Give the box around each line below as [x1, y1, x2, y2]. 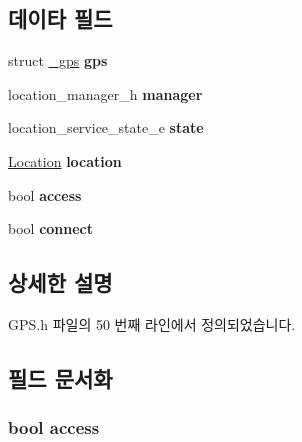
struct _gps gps [8, 50, 108, 71]
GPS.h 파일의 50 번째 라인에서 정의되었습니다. [8, 313, 296, 334]
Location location [8, 150, 122, 171]
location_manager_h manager [8, 83, 203, 104]
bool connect [8, 218, 94, 239]
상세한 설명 [8, 267, 113, 298]
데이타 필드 [8, 3, 113, 34]
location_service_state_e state [8, 117, 204, 138]
